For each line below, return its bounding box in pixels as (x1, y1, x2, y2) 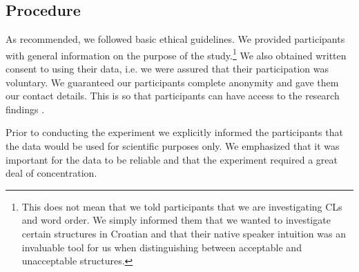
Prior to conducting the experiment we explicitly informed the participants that (6, 125, 343, 139)
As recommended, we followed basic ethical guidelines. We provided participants (6, 32, 345, 46)
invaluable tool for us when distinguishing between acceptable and (21, 240, 302, 254)
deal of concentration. (6, 166, 97, 180)
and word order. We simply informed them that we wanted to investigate (21, 213, 331, 227)
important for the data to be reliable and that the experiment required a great (6, 152, 338, 166)
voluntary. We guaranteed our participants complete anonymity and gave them (6, 75, 339, 89)
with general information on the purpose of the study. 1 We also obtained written (6, 46, 347, 62)
